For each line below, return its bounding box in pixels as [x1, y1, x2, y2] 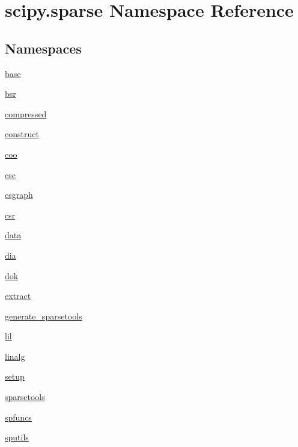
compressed [5, 107, 47, 120]
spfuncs [5, 410, 32, 423]
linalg [5, 350, 25, 362]
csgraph [5, 188, 33, 201]
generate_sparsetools [5, 309, 82, 322]
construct [5, 128, 39, 140]
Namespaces [5, 39, 82, 57]
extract [5, 289, 31, 302]
